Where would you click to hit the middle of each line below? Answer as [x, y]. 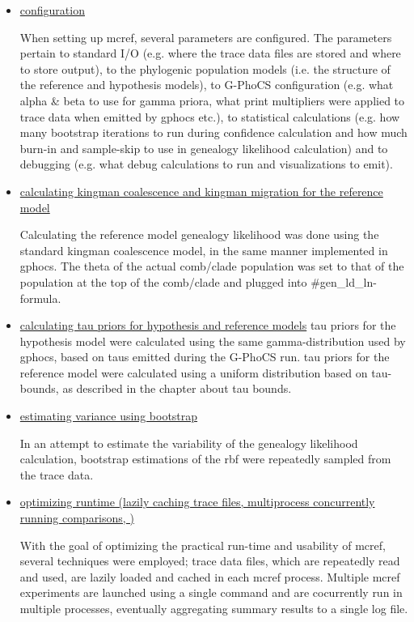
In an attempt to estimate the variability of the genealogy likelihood [189, 443]
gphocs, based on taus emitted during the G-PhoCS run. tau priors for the [205, 357]
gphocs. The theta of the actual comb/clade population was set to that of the [212, 266]
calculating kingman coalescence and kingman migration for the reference [201, 191]
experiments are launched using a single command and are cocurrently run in [211, 592]
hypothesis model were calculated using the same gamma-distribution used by [213, 341]
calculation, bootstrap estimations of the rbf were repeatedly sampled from [205, 459]
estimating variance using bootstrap [109, 416]
